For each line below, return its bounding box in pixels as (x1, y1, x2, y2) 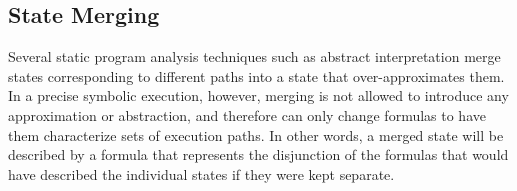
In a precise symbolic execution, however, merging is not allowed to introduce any (8, 85, 509, 106)
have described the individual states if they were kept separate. (8, 163, 395, 184)
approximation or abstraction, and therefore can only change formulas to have (8, 104, 486, 125)
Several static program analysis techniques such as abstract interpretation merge (8, 46, 501, 67)
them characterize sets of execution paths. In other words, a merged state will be (8, 124, 504, 145)
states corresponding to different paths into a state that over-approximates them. (8, 65, 505, 86)
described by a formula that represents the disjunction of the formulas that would (8, 144, 509, 165)
